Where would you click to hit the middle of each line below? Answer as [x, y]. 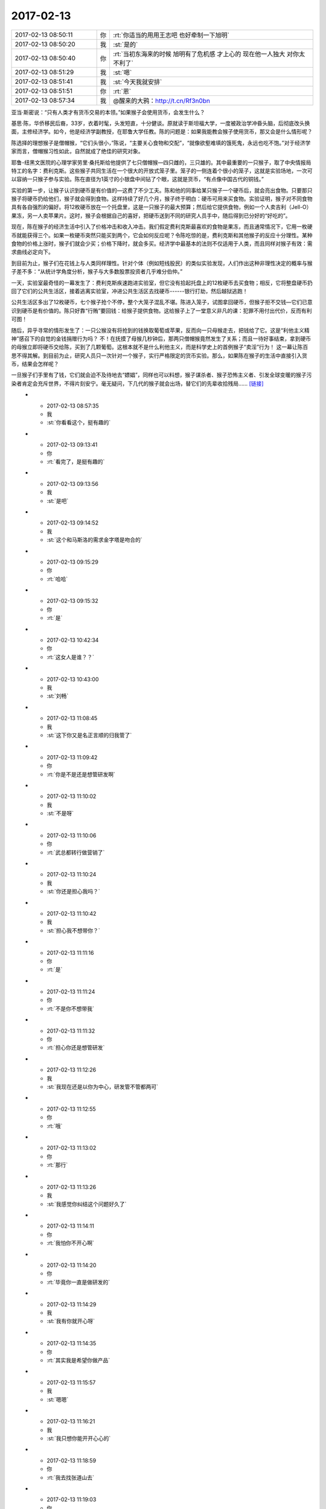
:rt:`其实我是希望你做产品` [78, 1360]
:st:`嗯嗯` [58, 1399]
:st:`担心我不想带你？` [74, 930]
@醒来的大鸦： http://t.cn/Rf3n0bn [162, 101]
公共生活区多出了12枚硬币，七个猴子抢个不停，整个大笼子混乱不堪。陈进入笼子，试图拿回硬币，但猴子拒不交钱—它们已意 [162, 302]
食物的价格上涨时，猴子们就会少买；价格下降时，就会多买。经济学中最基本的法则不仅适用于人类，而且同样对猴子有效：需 [162, 244]
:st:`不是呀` [60, 813]
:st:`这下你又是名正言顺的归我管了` [89, 735]
